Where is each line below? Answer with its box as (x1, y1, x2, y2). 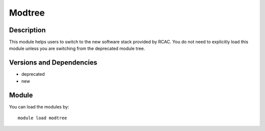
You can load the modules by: (9, 104, 70, 109)
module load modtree (18, 115, 67, 121)
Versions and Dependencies (9, 59, 98, 67)
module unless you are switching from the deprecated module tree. (9, 45, 145, 51)
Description (9, 26, 46, 34)
